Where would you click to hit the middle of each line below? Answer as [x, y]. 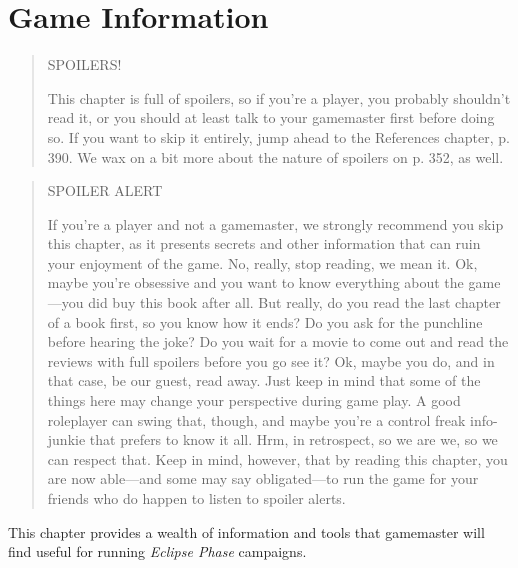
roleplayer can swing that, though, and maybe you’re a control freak [256, 419]
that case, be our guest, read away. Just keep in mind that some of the [264, 380]
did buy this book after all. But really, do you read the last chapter [294, 302]
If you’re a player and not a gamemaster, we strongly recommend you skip [275, 223]
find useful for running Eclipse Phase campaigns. [157, 551]
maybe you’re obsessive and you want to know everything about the [255, 282]
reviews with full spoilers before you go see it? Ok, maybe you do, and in [271, 360]
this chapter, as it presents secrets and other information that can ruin [264, 243]
